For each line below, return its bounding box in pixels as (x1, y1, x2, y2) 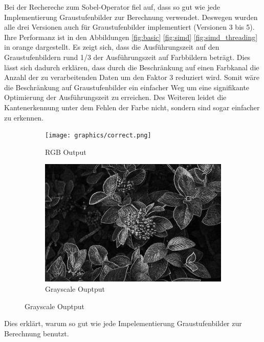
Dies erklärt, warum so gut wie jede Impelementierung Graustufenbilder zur (4, 318, 242, 329)
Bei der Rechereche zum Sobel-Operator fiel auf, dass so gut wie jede (4, 2, 220, 12)
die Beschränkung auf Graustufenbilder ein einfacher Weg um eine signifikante (4, 82, 250, 92)
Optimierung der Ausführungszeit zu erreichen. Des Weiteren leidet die (4, 92, 227, 103)
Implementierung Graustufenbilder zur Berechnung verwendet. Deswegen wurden (4, 11, 258, 22)
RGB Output (45, 146, 86, 157)
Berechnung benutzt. (4, 328, 69, 338)
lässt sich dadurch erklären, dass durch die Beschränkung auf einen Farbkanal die (4, 62, 259, 72)
